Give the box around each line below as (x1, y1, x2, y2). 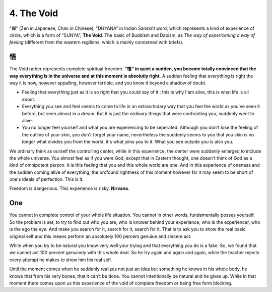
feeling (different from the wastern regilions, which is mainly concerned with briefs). (9, 39, 184, 45)
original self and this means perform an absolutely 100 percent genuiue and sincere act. (9, 233, 192, 239)
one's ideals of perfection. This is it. (9, 176, 84, 182)
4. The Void (9, 8, 58, 19)
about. (22, 96, 35, 102)
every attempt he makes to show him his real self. (9, 257, 112, 263)
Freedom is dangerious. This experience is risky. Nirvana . (9, 185, 129, 191)
